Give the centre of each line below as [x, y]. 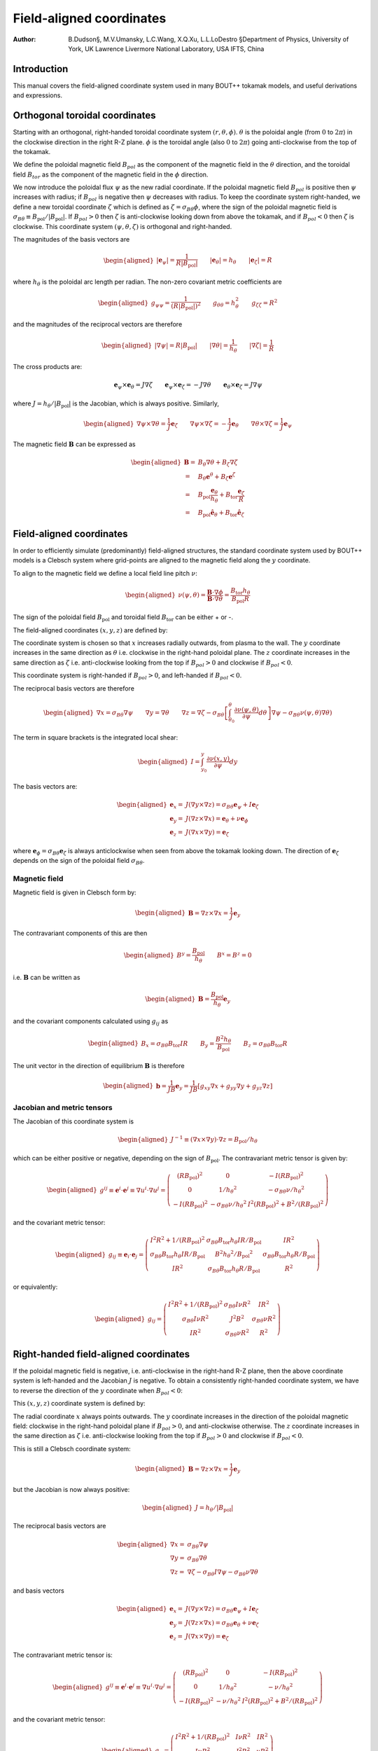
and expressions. [38, 95]
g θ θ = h [224, 303]
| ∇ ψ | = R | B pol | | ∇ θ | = [191, 346]
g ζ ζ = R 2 [265, 303]
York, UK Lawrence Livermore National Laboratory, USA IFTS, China [166, 48]
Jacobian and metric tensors [63, 1107]
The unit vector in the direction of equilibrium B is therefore [99, 1065]
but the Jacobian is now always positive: [71, 1489]
